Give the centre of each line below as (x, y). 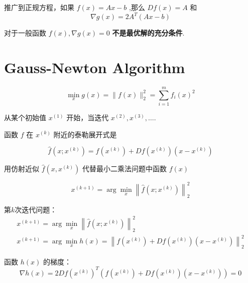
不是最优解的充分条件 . (148, 33)
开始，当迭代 (88, 117)
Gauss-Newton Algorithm (95, 67)
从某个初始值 (25, 117)
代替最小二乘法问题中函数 (124, 169)
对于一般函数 (25, 33)
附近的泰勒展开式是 (85, 134)
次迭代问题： (36, 209)
